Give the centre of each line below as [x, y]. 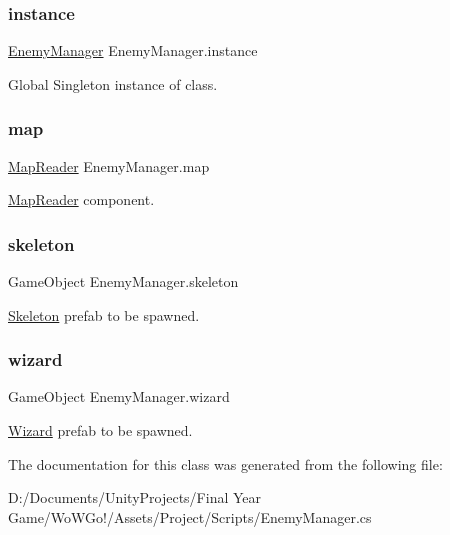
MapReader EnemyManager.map [109, 165]
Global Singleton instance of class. [113, 83]
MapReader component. [81, 199]
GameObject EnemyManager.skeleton [123, 281]
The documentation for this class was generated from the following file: [225, 463]
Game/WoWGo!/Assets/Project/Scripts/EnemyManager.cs [190, 516]
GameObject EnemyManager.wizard [119, 396]
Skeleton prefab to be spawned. [104, 314]
